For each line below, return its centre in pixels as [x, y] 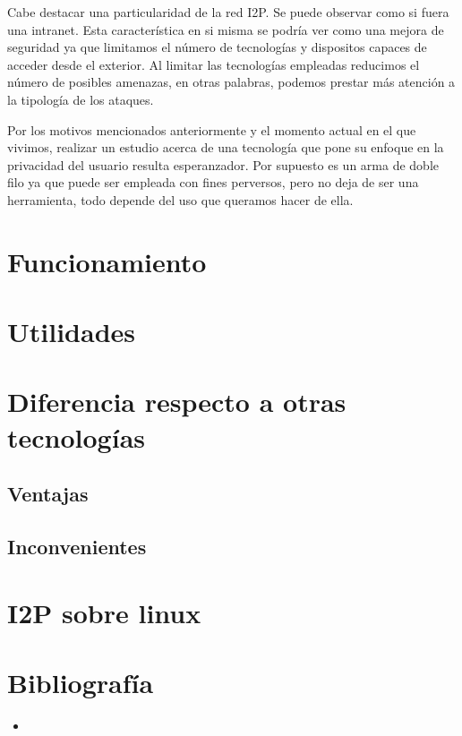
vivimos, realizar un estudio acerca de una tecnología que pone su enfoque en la [226, 147]
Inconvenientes [77, 547]
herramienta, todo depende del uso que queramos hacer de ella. [180, 199]
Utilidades [71, 332]
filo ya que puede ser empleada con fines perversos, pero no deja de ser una [213, 182]
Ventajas [48, 494]
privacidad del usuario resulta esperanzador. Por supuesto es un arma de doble [223, 164]
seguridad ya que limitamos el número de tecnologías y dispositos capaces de [217, 47]
